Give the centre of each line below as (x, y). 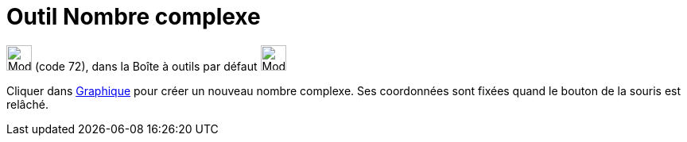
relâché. (27, 104)
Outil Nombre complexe (134, 17)
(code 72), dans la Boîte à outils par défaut (146, 66)
